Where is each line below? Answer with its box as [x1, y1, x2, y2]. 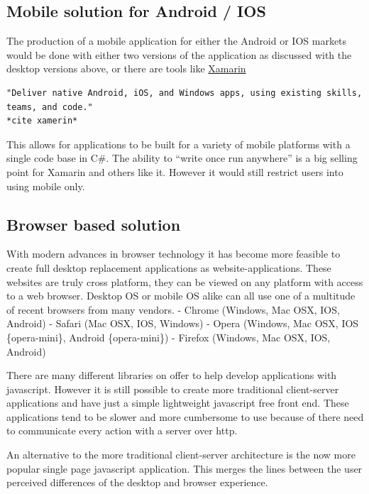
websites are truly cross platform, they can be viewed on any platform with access [6, 274, 363, 289]
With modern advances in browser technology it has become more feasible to [6, 246, 341, 261]
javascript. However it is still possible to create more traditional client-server [6, 381, 339, 396]
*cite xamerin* [6, 116, 78, 126]
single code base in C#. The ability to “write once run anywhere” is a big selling [6, 150, 358, 165]
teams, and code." [6, 101, 93, 112]
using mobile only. [6, 178, 85, 193]
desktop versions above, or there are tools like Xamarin [6, 61, 246, 76]
